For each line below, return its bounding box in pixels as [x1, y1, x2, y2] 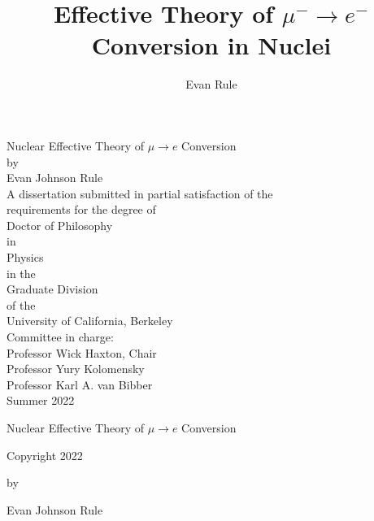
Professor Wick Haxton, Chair [7, 344, 157, 361]
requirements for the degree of [7, 201, 156, 218]
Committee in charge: [7, 328, 114, 345]
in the [7, 264, 36, 281]
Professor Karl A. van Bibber [7, 376, 153, 393]
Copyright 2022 [7, 446, 83, 463]
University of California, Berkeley [7, 312, 173, 329]
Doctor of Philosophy [7, 216, 113, 233]
